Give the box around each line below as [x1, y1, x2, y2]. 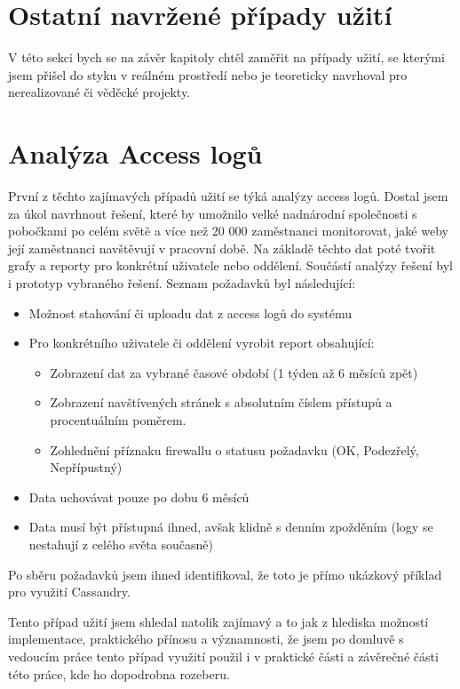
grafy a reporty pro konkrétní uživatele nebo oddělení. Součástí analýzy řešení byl [8, 256, 453, 275]
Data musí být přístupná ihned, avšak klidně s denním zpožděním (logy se [28, 517, 433, 536]
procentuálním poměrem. [50, 410, 186, 429]
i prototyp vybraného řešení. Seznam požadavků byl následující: [8, 274, 356, 292]
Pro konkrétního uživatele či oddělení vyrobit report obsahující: [28, 333, 375, 352]
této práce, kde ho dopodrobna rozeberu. [8, 664, 230, 683]
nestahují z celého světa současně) [28, 534, 213, 553]
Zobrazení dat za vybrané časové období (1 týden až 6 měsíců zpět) [50, 363, 418, 381]
